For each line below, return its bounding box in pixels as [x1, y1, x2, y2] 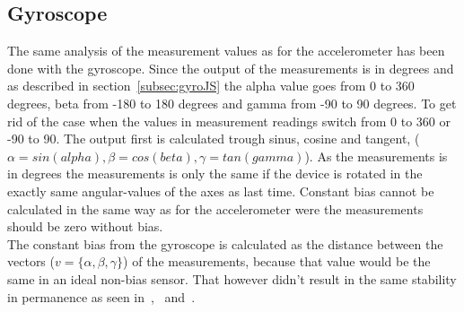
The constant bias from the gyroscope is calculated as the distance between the [7, 234, 443, 253]
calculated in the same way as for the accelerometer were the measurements [7, 199, 424, 218]
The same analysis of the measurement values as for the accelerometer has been [7, 41, 445, 60]
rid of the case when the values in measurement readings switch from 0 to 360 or [7, 111, 451, 130]
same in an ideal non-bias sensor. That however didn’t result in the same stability [7, 269, 457, 288]
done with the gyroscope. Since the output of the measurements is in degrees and [7, 58, 454, 77]
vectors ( [7, 252, 55, 271]
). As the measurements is [304, 146, 448, 165]
